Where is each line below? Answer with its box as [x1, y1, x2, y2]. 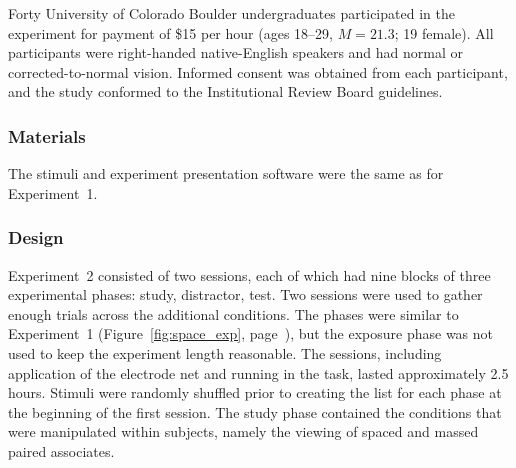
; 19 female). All [394, 22, 494, 43]
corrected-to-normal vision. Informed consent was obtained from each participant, [8, 61, 508, 82]
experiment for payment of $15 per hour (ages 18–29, [8, 22, 333, 43]
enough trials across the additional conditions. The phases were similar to [8, 303, 459, 324]
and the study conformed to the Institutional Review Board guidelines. [8, 81, 443, 102]
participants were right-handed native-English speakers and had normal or [8, 42, 463, 63]
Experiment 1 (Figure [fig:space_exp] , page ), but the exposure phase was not [8, 323, 494, 344]
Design [8, 225, 64, 250]
